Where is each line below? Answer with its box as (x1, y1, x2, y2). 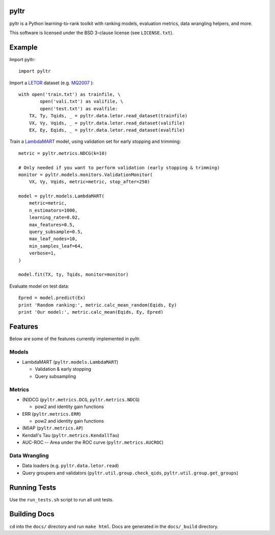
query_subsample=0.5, (29, 229, 84, 235)
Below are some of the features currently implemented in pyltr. (9, 336, 141, 342)
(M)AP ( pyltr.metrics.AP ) (22, 425, 84, 431)
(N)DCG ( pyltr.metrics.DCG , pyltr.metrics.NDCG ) (22, 396, 140, 402)
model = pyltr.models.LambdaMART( (18, 193, 104, 199)
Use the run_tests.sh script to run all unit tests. (9, 496, 114, 502)
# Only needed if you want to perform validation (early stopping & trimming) (18, 165, 220, 170)
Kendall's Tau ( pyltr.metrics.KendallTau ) (22, 432, 120, 438)
